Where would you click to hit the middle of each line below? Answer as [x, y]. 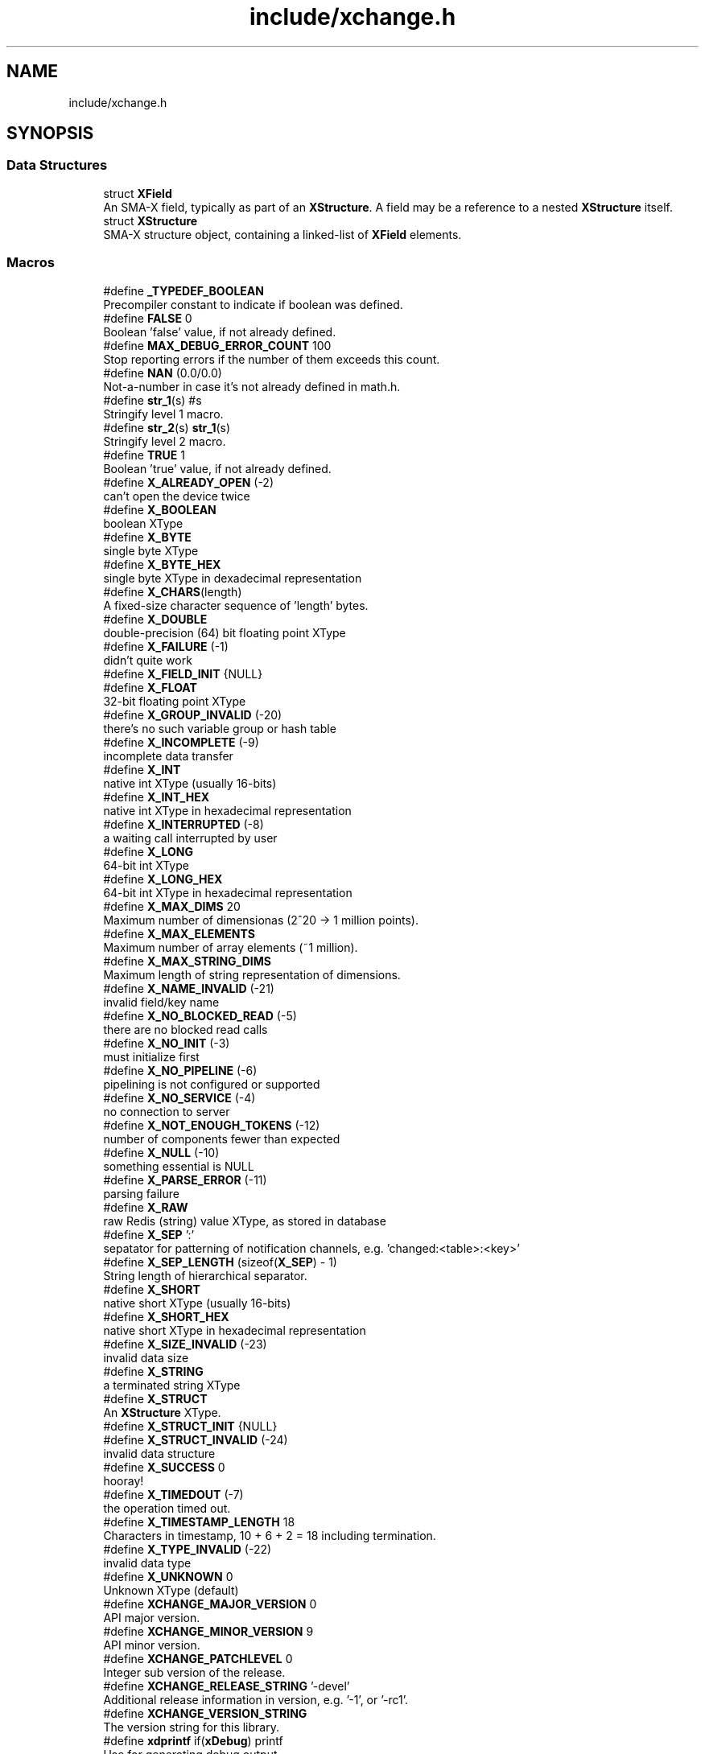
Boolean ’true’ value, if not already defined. [217, 468]
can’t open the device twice [177, 496]
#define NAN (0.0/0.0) [163, 373]
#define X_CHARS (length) [173, 591]
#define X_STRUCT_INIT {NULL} [190, 1426]
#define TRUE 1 [144, 455]
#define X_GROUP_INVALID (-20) [193, 714]
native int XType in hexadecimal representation [227, 810]
